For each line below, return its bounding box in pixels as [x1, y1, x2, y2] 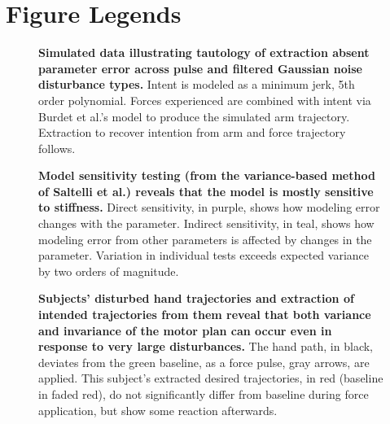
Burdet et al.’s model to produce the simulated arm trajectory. [38, 107, 350, 125]
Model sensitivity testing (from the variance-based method [38, 167, 375, 184]
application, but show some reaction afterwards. [38, 401, 278, 418]
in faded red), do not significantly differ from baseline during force [38, 386, 369, 402]
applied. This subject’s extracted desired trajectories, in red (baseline [38, 369, 383, 387]
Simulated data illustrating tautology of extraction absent [38, 44, 370, 61]
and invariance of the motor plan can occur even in [38, 321, 332, 339]
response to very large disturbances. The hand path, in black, [38, 338, 373, 355]
